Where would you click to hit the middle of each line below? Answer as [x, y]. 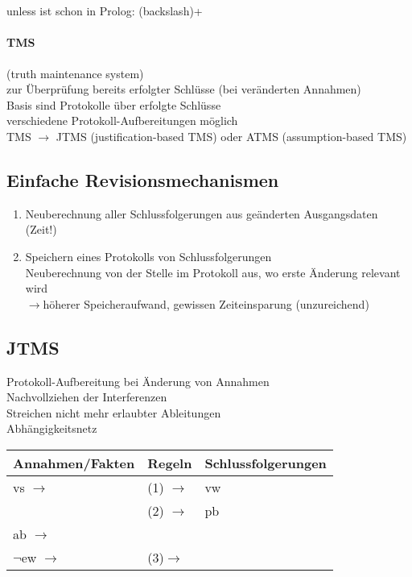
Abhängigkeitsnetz [52, 428]
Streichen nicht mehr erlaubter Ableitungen [114, 412]
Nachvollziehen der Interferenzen [87, 397]
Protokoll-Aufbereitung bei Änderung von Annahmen [138, 381]
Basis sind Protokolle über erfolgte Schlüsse [114, 104]
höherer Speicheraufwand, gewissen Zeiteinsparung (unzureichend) [206, 303]
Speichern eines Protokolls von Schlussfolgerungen [148, 256]
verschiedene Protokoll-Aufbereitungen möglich [122, 120]
